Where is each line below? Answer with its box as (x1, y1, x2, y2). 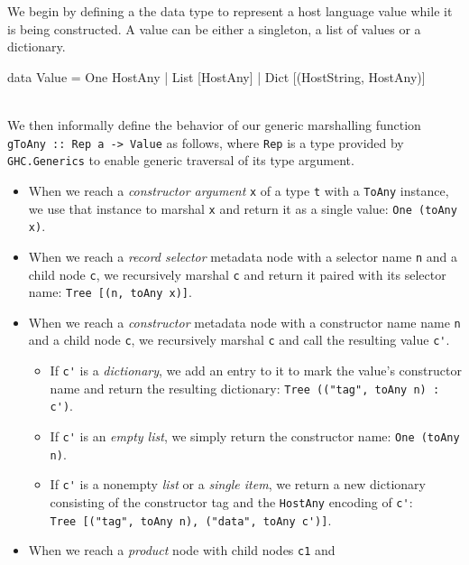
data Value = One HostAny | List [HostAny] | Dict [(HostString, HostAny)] (7, 67, 426, 86)
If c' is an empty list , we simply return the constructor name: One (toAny (50, 427, 460, 446)
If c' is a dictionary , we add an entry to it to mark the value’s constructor (50, 361, 462, 380)
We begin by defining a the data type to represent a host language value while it (7, 2, 453, 20)
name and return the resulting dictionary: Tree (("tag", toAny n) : (50, 378, 440, 397)
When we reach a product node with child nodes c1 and (28, 541, 336, 560)
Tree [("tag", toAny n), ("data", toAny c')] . (50, 510, 332, 529)
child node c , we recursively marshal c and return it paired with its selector (28, 264, 446, 283)
